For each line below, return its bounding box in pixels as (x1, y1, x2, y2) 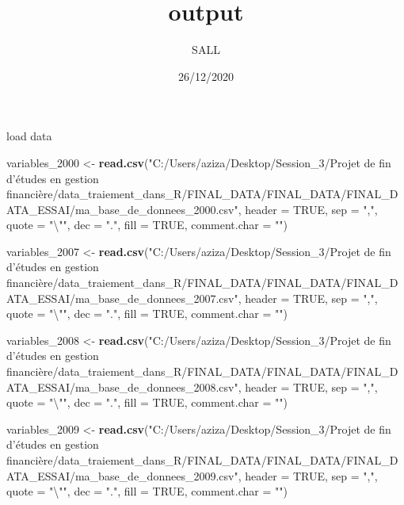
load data (6, 128, 52, 144)
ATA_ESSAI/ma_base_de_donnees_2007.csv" (6, 289, 238, 306)
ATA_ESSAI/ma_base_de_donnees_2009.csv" (6, 467, 238, 484)
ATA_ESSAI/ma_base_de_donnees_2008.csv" (6, 378, 238, 395)
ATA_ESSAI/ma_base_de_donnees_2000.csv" (6, 201, 238, 217)
